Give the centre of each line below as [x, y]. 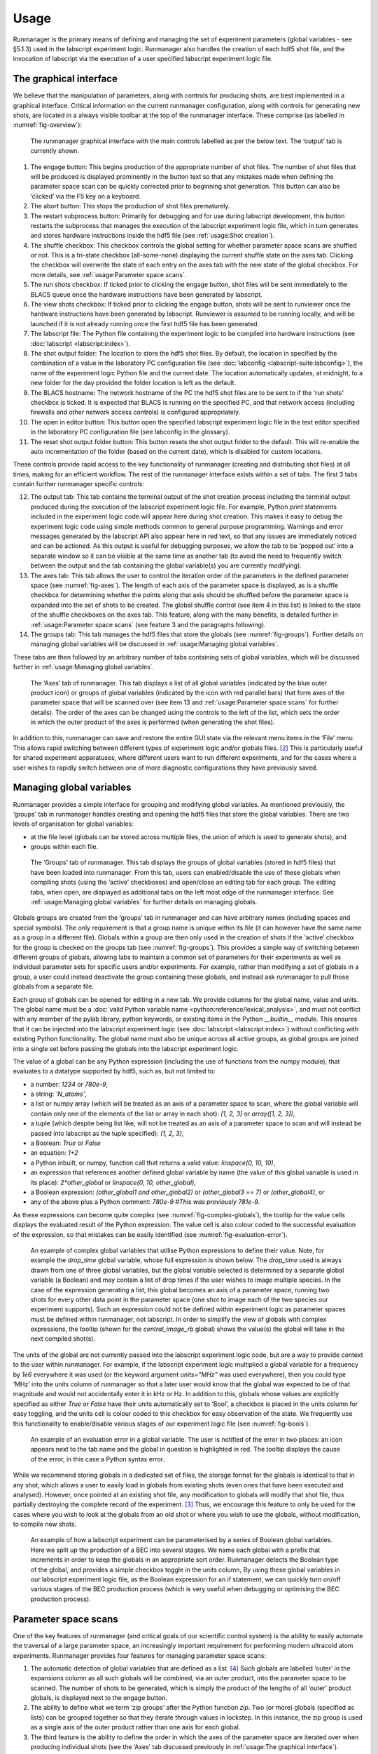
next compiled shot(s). [63, 1339]
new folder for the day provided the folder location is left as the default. [133, 383]
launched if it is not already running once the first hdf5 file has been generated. [145, 323]
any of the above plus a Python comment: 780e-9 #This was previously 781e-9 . [145, 1202]
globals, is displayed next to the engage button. [99, 1698]
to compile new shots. [45, 1524]
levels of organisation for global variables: [73, 824]
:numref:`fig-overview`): [48, 125]
